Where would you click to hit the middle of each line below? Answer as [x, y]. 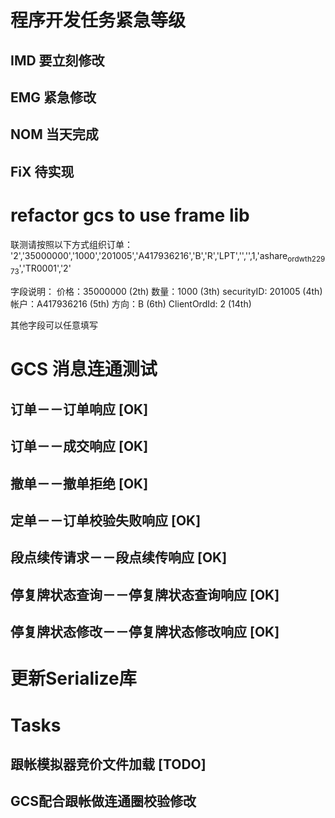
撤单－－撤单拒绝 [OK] [79, 483]
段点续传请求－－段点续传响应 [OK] [119, 557]
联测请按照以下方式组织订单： [71, 244]
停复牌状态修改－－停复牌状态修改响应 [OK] [145, 632]
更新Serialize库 [73, 678]
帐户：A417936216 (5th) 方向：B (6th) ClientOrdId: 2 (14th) [131, 304]
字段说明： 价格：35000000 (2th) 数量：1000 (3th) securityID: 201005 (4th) [166, 292]
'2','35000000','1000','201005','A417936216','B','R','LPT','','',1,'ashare [149, 255]
